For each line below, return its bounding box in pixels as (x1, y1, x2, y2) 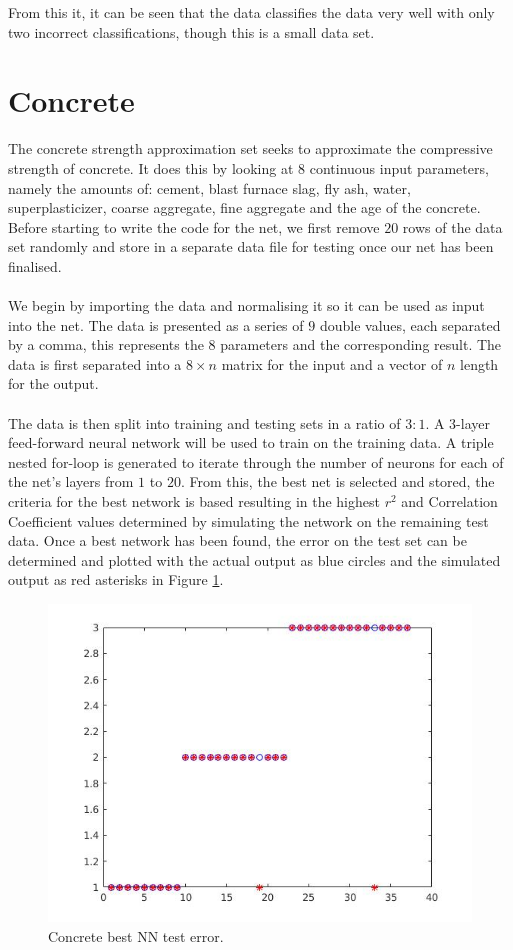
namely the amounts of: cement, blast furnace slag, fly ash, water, (8, 177, 411, 198)
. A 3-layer (425, 412, 490, 433)
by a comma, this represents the (8, 334, 204, 355)
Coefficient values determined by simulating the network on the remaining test (8, 510, 489, 531)
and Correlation (401, 491, 498, 511)
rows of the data (402, 216, 503, 237)
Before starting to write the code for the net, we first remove (8, 216, 380, 237)
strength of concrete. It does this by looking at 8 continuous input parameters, (8, 157, 489, 178)
